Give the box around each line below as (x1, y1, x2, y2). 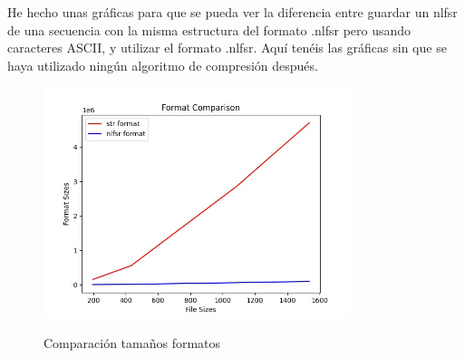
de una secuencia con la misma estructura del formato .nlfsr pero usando (7, 20, 412, 39)
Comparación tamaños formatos (44, 334, 221, 353)
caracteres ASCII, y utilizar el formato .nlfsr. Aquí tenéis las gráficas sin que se (7, 38, 447, 57)
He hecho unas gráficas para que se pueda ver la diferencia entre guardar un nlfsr (7, 3, 458, 21)
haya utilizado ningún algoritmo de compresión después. (7, 55, 318, 74)
